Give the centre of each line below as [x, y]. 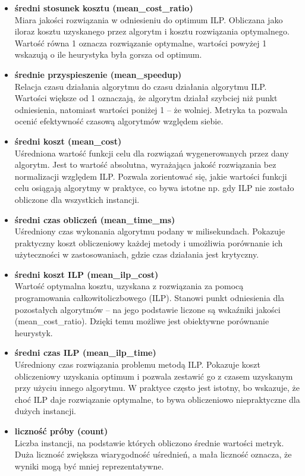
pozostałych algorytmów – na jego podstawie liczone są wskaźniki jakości [147, 309]
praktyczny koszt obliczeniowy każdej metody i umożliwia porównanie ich [149, 242]
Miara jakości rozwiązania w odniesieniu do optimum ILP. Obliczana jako [149, 19]
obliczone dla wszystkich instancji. [77, 199]
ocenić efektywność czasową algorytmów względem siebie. [119, 121]
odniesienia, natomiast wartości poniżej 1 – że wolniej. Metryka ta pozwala [151, 109]
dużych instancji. [45, 411]
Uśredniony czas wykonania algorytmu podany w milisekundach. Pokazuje [150, 231]
